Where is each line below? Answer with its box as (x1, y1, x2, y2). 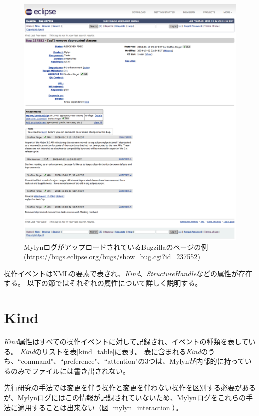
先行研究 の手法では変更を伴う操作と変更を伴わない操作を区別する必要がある (4, 382, 256, 393)
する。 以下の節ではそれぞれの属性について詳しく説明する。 (4, 278, 202, 288)
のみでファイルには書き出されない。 (10, 365, 130, 376)
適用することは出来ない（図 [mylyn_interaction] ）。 (17, 402, 183, 412)
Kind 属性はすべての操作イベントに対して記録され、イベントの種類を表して (4, 336, 249, 347)
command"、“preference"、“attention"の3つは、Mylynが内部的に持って (21, 356, 245, 366)
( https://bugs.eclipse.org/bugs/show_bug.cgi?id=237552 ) (24, 251, 200, 262)
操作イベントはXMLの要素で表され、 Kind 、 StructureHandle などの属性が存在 (4, 268, 253, 278)
